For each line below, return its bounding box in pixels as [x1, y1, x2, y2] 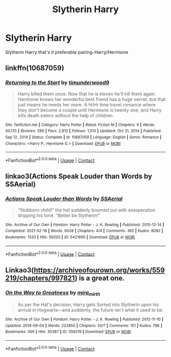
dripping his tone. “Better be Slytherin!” [17, 212, 101, 218]
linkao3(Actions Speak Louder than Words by [5, 172, 153, 181]
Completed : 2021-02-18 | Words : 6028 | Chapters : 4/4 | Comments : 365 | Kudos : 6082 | [5, 228, 163, 234]
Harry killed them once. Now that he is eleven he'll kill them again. [17, 91, 156, 97]
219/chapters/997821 [5, 273, 75, 282]
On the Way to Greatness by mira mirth [5, 289, 100, 297]
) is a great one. [74, 273, 125, 282]
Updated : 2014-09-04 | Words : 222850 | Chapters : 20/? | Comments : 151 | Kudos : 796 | [5, 323, 163, 328]
